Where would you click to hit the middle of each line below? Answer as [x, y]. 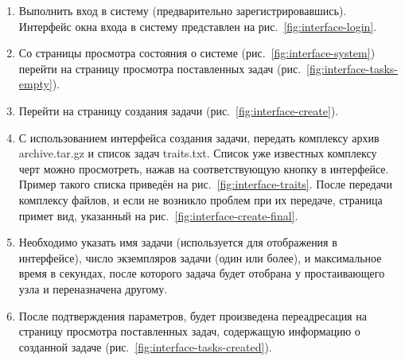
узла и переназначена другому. [93, 288]
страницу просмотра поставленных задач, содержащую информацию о [189, 331]
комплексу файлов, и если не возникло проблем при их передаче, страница [201, 199]
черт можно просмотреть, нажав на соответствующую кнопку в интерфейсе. [204, 168]
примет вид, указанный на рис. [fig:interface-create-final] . [158, 215]
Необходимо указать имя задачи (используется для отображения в [178, 242]
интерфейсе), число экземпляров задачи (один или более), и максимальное [200, 257]
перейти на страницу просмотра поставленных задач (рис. [160, 68]
